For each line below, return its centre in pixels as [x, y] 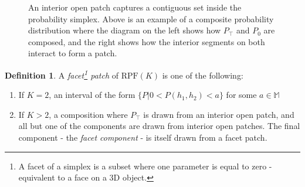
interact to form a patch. [73, 53]
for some [241, 95]
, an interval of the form [92, 95]
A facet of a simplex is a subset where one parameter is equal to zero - [145, 166]
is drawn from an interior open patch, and [219, 114]
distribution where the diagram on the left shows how [125, 30]
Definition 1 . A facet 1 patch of [62, 74]
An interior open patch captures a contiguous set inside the [135, 7]
